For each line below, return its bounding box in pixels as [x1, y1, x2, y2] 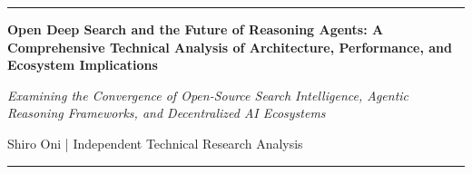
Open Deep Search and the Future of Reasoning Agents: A [7, 20, 384, 38]
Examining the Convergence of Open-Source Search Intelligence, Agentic [7, 85, 409, 104]
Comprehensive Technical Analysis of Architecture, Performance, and [7, 37, 452, 56]
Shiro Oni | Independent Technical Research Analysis [7, 133, 303, 152]
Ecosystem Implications [7, 55, 158, 74]
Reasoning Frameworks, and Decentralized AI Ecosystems [7, 103, 326, 122]
